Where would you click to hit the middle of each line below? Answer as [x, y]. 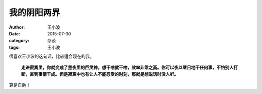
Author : [17, 27]
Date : [15, 33]
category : [19, 41]
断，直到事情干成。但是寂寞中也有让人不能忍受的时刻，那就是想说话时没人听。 [100, 74]
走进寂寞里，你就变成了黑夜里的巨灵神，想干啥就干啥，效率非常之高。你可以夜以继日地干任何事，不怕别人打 [129, 67]
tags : [14, 47]
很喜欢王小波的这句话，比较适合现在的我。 [51, 56]
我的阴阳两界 [35, 13]
